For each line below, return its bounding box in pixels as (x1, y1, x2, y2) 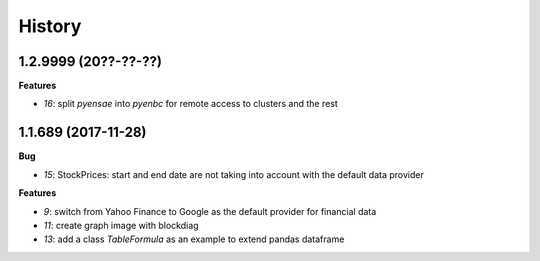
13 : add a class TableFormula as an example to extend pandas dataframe (43, 233, 345, 245)
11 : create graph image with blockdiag (43, 219, 199, 231)
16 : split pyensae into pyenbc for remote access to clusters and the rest (43, 98, 339, 110)
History (18, 15, 82, 37)
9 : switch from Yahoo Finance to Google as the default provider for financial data (43, 205, 377, 217)
